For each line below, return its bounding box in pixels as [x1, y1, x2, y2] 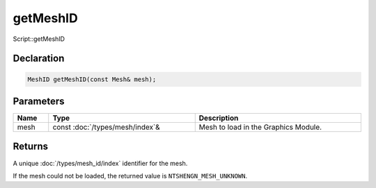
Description [198, 113, 239, 123]
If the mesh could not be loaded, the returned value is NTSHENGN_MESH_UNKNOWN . [13, 171, 248, 180]
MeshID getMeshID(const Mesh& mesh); [27, 75, 157, 83]
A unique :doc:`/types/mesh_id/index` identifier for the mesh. [13, 159, 188, 167]
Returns [13, 141, 49, 153]
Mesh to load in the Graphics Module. [198, 122, 322, 132]
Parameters [13, 95, 65, 107]
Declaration [13, 53, 65, 65]
